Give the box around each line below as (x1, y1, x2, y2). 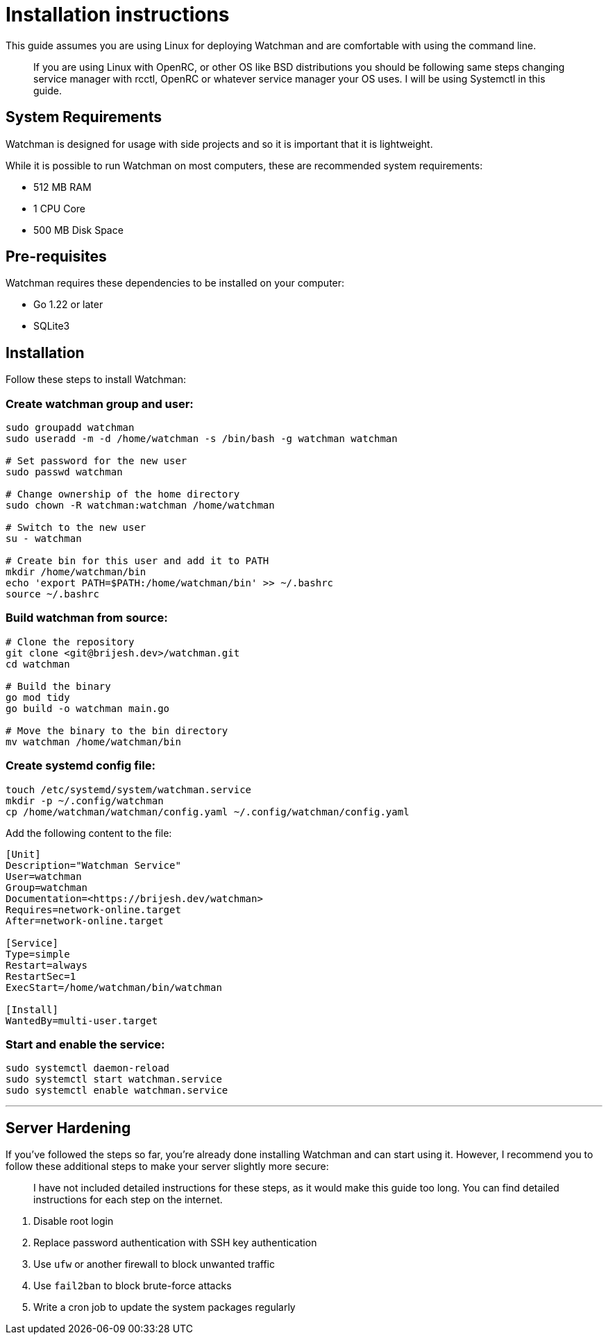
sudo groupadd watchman (6, 422, 135, 434)
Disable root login (33, 1215, 114, 1228)
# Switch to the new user (6, 522, 146, 534)
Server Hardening (6, 1119, 131, 1137)
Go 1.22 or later (33, 298, 103, 311)
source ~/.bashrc (6, 588, 99, 600)
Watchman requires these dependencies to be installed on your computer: (6, 277, 345, 289)
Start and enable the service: (6, 1037, 165, 1051)
